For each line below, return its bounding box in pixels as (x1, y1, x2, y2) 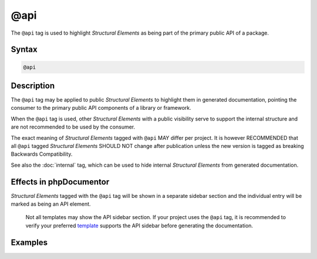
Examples (11, 237, 48, 247)
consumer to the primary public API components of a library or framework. (11, 105, 192, 112)
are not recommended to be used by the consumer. (11, 123, 136, 130)
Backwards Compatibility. (11, 150, 73, 158)
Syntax (11, 45, 38, 55)
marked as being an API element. (11, 200, 91, 208)
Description (11, 80, 55, 90)
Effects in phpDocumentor (11, 177, 110, 187)
